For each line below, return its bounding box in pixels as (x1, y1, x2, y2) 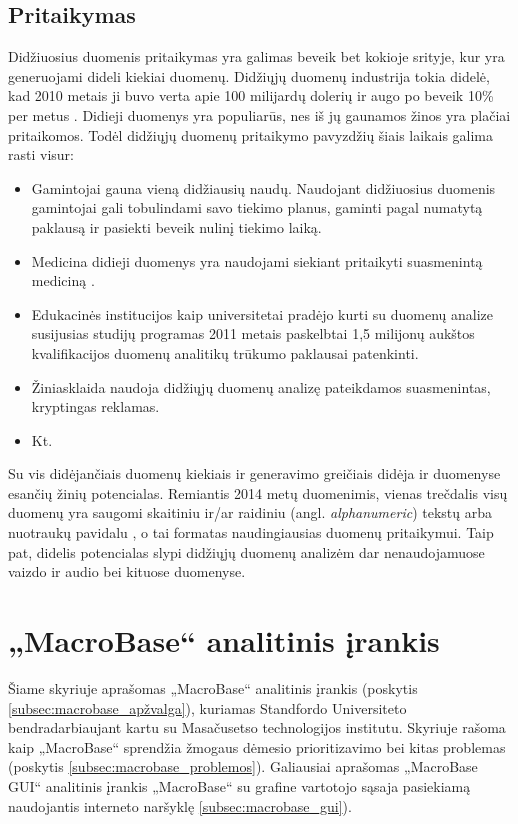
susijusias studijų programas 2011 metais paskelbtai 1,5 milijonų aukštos (31, 323, 475, 344)
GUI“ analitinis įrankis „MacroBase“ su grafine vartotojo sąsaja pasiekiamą (8, 775, 471, 796)
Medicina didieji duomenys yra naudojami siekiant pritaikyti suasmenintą (31, 250, 483, 271)
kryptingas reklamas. (31, 396, 160, 417)
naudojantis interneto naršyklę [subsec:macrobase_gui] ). (8, 795, 352, 816)
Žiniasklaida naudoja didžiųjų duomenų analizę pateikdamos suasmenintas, (31, 376, 491, 397)
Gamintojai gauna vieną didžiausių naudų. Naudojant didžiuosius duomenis (31, 177, 496, 198)
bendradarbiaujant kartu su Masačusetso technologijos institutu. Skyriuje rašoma (8, 717, 506, 738)
